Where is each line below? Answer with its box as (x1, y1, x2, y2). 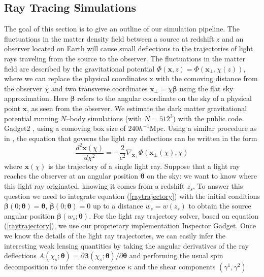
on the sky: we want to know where (147, 170, 257, 181)
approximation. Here (4, 93, 68, 103)
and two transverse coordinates (51, 83, 148, 93)
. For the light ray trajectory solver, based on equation (89, 210, 258, 221)
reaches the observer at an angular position (4, 170, 139, 181)
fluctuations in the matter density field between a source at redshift (4, 33, 214, 44)
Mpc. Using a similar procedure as (149, 123, 257, 133)
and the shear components (134, 261, 216, 272)
